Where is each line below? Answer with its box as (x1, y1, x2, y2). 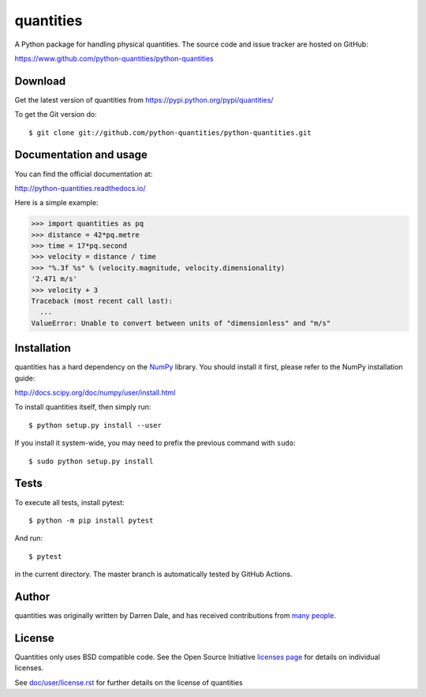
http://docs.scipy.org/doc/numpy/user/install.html (14, 388, 176, 398)
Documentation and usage (14, 148, 148, 162)
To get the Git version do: (14, 110, 98, 119)
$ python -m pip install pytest (28, 515, 154, 525)
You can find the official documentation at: (14, 169, 153, 178)
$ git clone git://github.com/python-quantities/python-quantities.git (28, 128, 312, 137)
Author (14, 590, 50, 603)
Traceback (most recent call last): (31, 297, 174, 305)
